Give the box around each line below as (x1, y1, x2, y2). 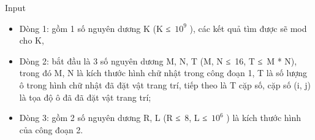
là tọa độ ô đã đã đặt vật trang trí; (19, 90, 151, 103)
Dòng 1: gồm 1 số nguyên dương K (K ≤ (19, 21, 171, 34)
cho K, (19, 34, 44, 47)
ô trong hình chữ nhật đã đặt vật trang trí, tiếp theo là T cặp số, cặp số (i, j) (19, 78, 311, 91)
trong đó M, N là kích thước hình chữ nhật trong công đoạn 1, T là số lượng (19, 66, 307, 79)
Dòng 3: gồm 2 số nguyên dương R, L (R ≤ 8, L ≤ (19, 111, 207, 124)
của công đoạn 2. (19, 123, 83, 136)
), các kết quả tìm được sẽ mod (189, 21, 307, 34)
